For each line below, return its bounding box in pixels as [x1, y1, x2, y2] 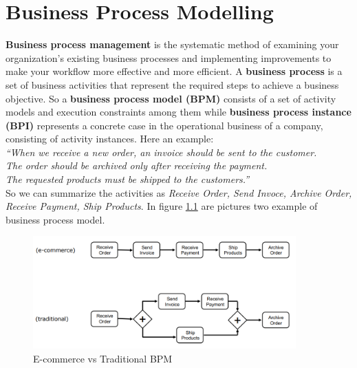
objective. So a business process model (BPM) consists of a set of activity [6, 91, 336, 105]
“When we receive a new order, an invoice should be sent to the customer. [6, 144, 317, 159]
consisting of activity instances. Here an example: [6, 131, 214, 146]
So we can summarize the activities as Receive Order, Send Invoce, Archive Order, [6, 185, 352, 199]
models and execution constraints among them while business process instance [6, 105, 351, 119]
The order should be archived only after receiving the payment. [6, 158, 268, 173]
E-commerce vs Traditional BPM [33, 351, 173, 365]
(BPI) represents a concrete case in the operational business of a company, [6, 118, 323, 132]
